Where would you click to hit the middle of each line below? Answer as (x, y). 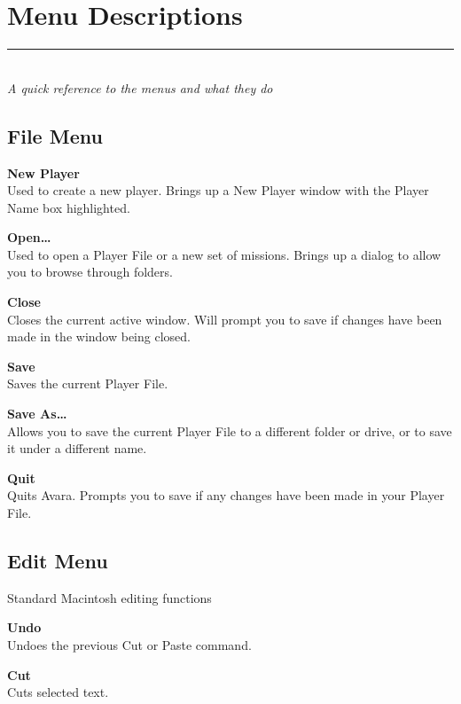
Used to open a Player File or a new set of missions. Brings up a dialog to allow (224, 254)
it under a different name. (77, 448)
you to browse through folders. (90, 272)
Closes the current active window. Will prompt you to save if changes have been (225, 319)
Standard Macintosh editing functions (109, 597)
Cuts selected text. (58, 692)
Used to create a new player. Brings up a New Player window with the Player (218, 190)
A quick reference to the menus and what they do (140, 87)
